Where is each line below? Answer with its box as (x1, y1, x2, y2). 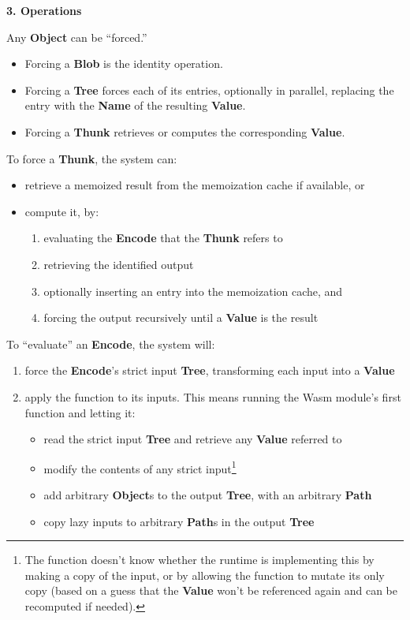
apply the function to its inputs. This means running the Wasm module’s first (24, 388, 401, 405)
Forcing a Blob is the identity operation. (24, 55, 223, 72)
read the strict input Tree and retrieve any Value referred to (43, 431, 342, 447)
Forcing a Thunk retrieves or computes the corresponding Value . (24, 123, 345, 140)
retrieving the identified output (43, 256, 194, 272)
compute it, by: (24, 203, 99, 219)
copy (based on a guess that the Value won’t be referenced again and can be (24, 582, 397, 599)
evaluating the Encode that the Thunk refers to (43, 230, 283, 246)
